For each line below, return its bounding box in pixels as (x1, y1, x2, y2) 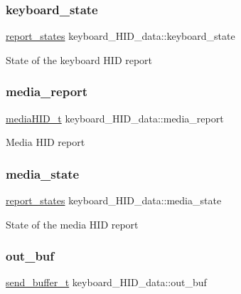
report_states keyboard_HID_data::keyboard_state (6, 28, 235, 43)
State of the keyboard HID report (6, 52, 153, 67)
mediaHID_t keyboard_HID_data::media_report (6, 110, 224, 125)
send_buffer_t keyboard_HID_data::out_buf (6, 275, 207, 290)
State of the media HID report (6, 216, 139, 231)
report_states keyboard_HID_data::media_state (6, 193, 222, 208)
